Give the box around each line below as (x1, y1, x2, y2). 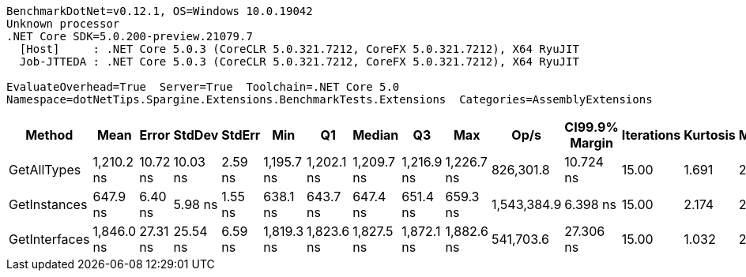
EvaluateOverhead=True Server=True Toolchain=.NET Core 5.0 (6, 80, 400, 93)
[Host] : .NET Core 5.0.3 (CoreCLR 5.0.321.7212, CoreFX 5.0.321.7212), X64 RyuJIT (19, 43, 579, 55)
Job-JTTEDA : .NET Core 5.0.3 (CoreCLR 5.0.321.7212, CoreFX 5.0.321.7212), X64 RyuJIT (19, 55, 579, 68)
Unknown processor (6, 17, 120, 30)
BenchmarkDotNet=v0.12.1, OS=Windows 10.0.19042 (6, 5, 313, 17)
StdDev (173, 127, 219, 143)
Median (352, 127, 399, 143)
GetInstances (9, 197, 88, 212)
